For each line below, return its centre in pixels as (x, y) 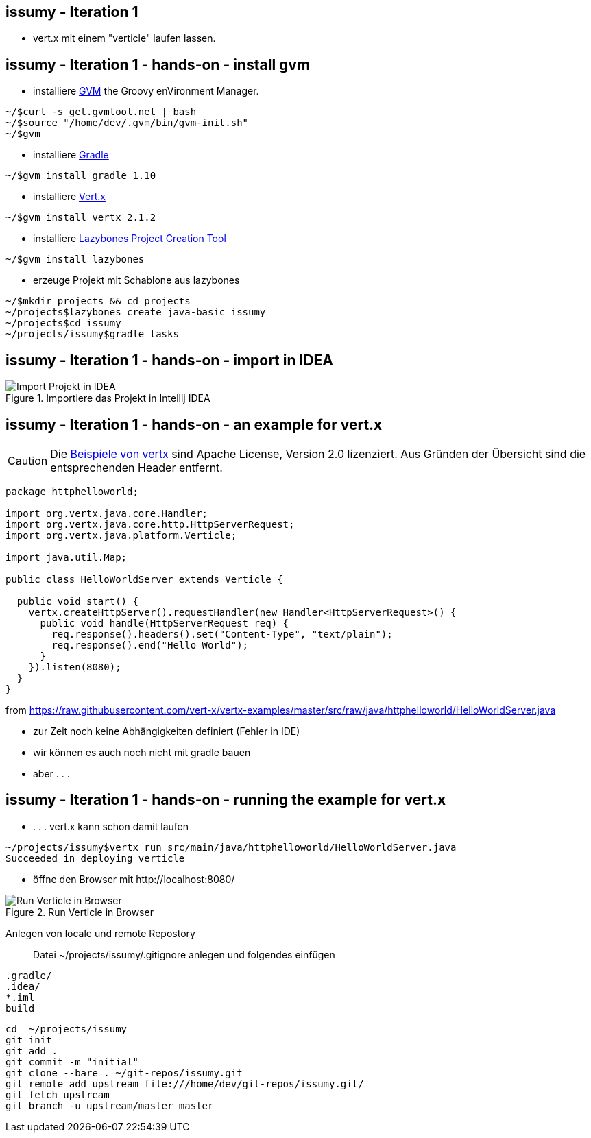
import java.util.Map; (67, 557)
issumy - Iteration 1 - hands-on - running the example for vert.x (226, 800)
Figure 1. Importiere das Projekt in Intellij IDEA (108, 398)
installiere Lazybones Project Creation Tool (130, 239)
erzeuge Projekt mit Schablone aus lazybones (136, 280)
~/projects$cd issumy (63, 323)
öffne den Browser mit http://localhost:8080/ (134, 879)
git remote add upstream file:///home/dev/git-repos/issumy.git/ (185, 1083)
